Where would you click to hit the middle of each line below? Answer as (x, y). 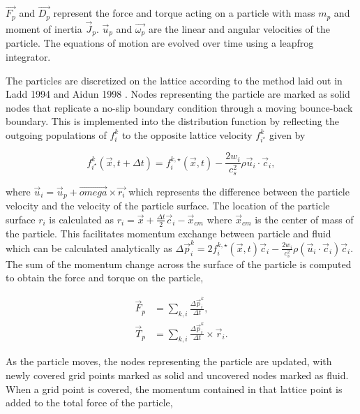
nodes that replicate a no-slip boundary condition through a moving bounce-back (179, 107)
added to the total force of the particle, (89, 402)
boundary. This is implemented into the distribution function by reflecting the (172, 121)
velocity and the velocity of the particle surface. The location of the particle (168, 206)
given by (287, 134)
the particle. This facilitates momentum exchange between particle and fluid (168, 233)
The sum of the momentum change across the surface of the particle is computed (179, 264)
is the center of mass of (304, 219)
